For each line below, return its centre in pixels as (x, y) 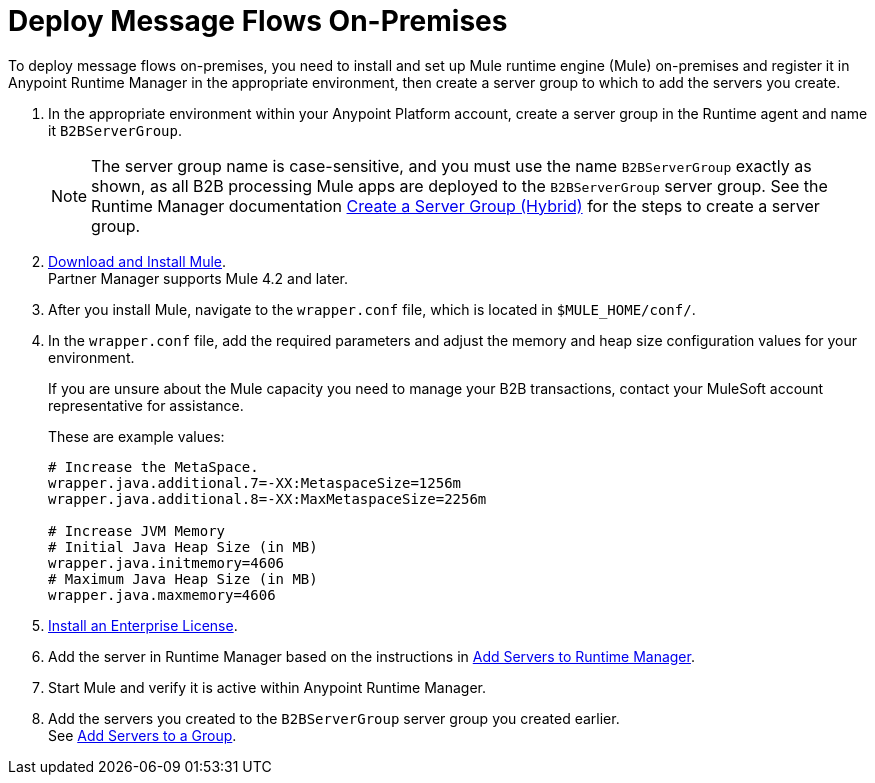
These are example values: (136, 436)
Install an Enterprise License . (143, 625)
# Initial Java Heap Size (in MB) (183, 546)
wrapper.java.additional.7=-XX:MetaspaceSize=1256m (255, 482)
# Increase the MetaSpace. (153, 466)
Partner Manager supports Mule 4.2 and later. (198, 278)
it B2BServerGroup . (115, 130)
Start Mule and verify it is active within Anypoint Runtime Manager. (267, 687)
